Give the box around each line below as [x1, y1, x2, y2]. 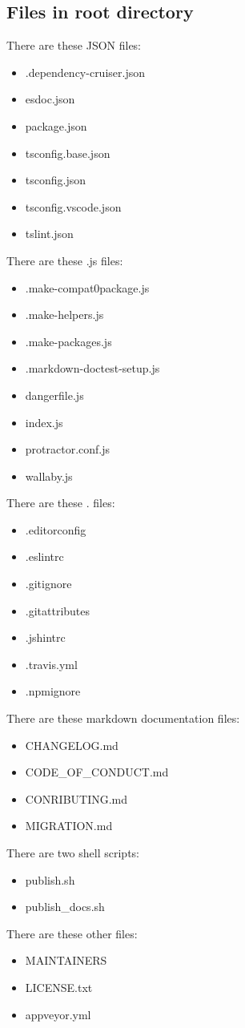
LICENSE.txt [25, 978, 93, 995]
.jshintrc [25, 629, 66, 646]
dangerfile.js [25, 386, 84, 403]
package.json [25, 117, 87, 134]
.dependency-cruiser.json [25, 63, 145, 80]
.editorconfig [25, 521, 86, 538]
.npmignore [25, 683, 81, 699]
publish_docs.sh [25, 898, 105, 915]
